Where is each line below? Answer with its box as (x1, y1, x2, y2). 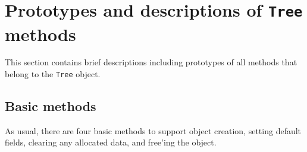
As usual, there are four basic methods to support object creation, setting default (5, 124, 302, 137)
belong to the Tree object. (5, 68, 101, 80)
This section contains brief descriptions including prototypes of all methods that (5, 56, 297, 68)
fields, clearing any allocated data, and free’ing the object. (5, 136, 217, 148)
